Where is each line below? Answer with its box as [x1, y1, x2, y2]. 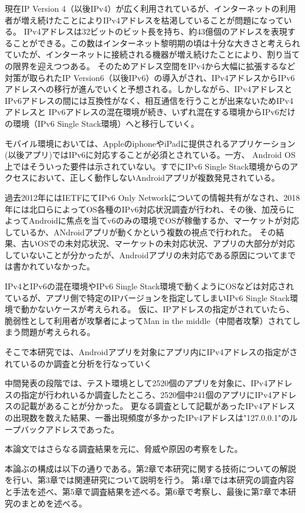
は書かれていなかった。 [5, 260, 95, 272]
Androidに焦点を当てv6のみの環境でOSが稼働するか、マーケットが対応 [28, 214, 299, 227]
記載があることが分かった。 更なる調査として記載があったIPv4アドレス [21, 400, 296, 412]
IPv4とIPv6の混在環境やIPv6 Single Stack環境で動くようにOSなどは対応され [5, 280, 294, 292]
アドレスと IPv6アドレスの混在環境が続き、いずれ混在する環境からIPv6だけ [5, 106, 296, 118]
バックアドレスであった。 [21, 423, 120, 435]
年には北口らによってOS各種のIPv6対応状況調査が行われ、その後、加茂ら [5, 203, 286, 215]
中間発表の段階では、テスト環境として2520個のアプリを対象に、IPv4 [5, 377, 268, 389]
